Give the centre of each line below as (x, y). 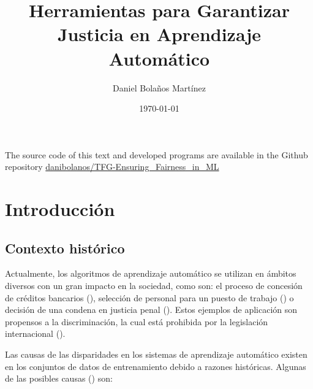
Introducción (60, 209)
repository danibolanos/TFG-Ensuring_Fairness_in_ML (112, 167)
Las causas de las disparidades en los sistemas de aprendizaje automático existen (156, 354)
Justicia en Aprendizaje (159, 34)
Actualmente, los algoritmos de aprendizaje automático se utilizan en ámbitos (151, 273)
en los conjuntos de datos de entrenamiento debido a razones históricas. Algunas (156, 366)
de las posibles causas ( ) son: (59, 378)
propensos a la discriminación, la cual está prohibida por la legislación (137, 321)
